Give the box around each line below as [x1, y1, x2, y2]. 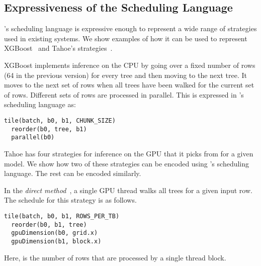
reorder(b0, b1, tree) [11, 221, 87, 228]
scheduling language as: [4, 99, 76, 110]
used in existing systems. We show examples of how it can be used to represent [4, 33, 247, 43]
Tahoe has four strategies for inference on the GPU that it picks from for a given [4, 148, 253, 158]
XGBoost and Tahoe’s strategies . [4, 43, 113, 53]
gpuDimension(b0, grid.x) [11, 229, 98, 237]
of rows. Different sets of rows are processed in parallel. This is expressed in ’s [4, 89, 244, 100]
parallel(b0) [11, 134, 55, 141]
